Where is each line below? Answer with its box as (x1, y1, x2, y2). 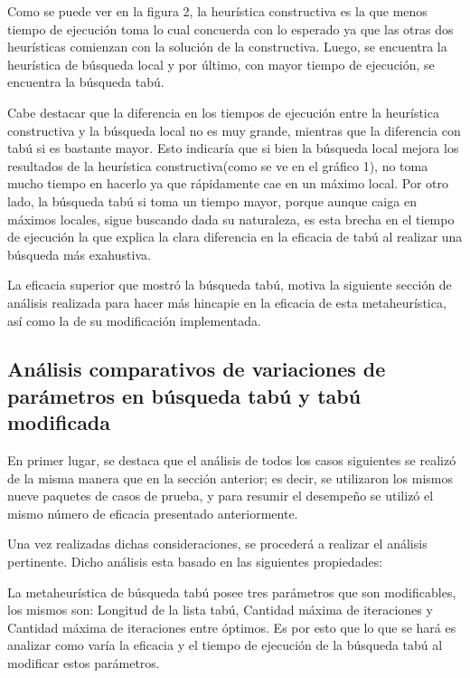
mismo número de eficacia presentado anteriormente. (7, 503, 298, 522)
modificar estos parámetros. (7, 654, 160, 673)
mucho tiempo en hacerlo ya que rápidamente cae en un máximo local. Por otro (7, 174, 448, 193)
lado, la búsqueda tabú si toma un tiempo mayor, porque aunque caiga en (7, 191, 417, 210)
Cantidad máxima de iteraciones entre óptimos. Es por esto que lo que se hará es (7, 617, 456, 636)
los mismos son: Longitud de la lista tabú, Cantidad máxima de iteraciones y (7, 600, 433, 619)
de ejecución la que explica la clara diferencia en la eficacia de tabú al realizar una (7, 227, 463, 246)
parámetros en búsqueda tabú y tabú (7, 381, 362, 409)
